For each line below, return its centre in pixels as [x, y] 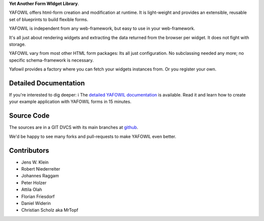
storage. [18, 44]
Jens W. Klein [35, 162]
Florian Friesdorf [38, 196]
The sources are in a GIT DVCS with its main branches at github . [74, 127]
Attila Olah [32, 190]
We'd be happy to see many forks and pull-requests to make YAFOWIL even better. [93, 136]
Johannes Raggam [40, 176]
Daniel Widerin [36, 203]
